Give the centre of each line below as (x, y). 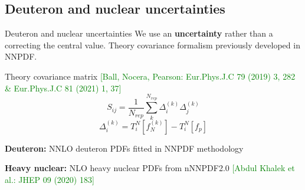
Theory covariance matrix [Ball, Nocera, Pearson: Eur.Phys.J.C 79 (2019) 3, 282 (150, 76)
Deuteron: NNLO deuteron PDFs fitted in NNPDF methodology (124, 148)
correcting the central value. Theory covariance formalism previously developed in (152, 45)
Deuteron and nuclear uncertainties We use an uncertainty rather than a (139, 33)
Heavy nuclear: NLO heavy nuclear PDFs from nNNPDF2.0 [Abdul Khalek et (150, 168)
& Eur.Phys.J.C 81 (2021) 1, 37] (63, 88)
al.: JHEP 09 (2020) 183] (50, 179)
